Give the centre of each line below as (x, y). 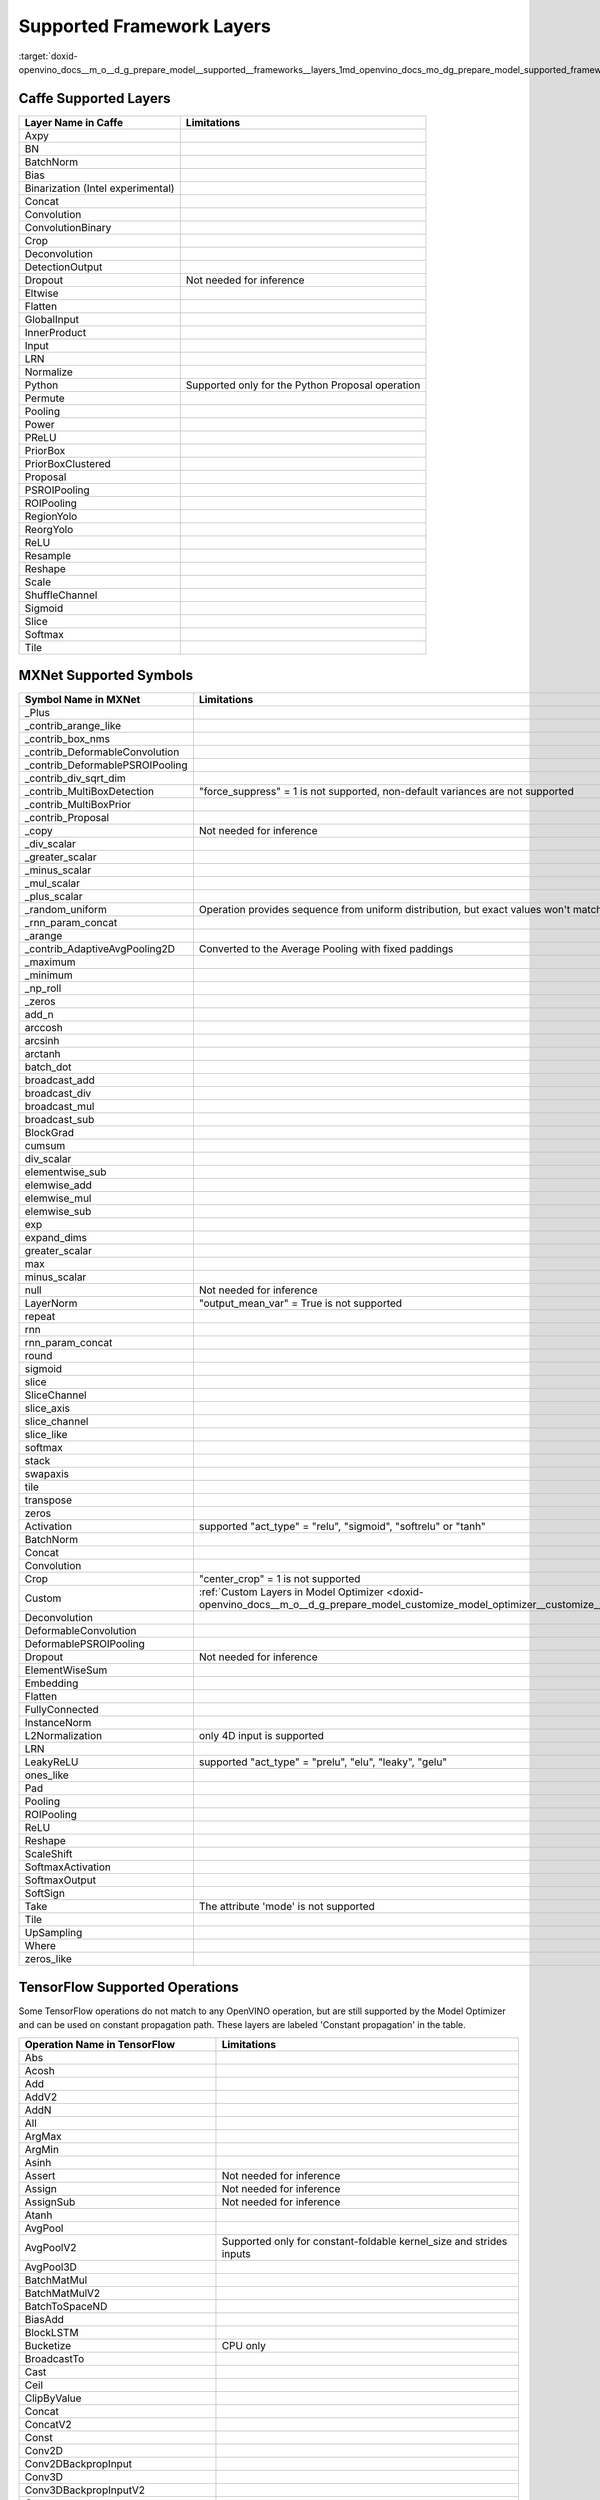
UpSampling (53, 1933)
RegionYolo (51, 516)
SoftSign (44, 1893)
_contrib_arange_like (73, 726)
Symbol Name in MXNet (82, 700)
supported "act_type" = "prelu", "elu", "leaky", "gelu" (323, 1762)
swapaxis (47, 1474)
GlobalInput (52, 319)
